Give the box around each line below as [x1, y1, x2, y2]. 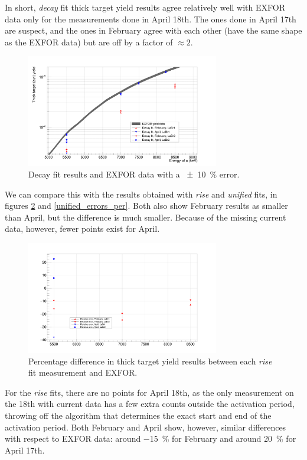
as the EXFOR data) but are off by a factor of [5, 35, 173, 48]
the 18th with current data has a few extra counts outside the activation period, [5, 397, 295, 410]
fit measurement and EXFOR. [28, 366, 138, 379]
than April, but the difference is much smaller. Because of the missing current [5, 211, 286, 223]
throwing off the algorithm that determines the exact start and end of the [5, 409, 272, 421]
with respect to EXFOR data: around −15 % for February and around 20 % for [5, 432, 296, 445]
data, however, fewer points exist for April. [5, 222, 160, 235]
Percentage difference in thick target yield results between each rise [28, 354, 272, 367]
